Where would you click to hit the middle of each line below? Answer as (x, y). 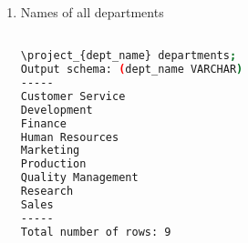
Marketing (50, 151)
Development (57, 110)
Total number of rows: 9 (96, 232)
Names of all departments (92, 12)
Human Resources (70, 137)
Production (53, 164)
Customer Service (73, 96)
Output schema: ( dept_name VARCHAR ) (132, 70)
